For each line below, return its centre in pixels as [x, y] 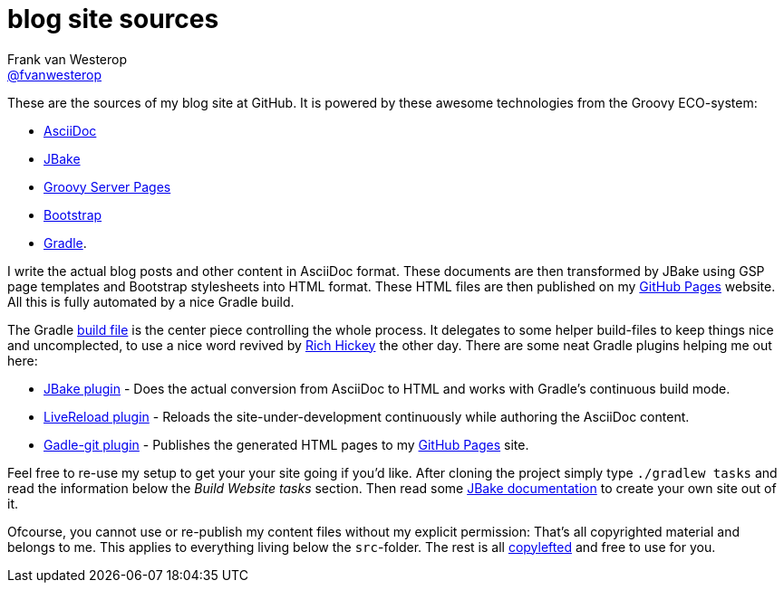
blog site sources [113, 19]
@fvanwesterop [55, 74]
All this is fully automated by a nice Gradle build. [151, 301]
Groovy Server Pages [107, 186]
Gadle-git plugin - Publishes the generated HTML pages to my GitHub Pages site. [286, 444]
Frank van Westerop [67, 59]
